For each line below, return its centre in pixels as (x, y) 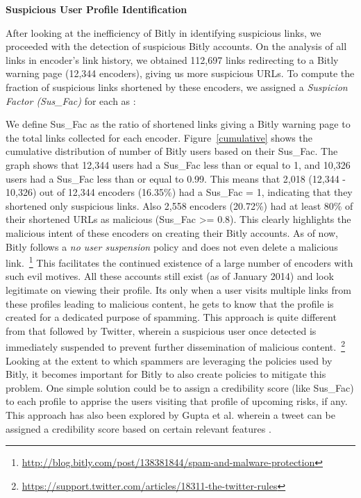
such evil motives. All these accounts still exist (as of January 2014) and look (170, 276)
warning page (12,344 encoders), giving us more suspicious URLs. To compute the (180, 73)
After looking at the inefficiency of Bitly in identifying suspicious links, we (163, 32)
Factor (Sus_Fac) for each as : (71, 100)
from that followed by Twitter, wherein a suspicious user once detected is (161, 330)
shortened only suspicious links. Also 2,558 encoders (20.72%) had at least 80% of (179, 205)
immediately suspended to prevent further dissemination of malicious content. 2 (175, 346)
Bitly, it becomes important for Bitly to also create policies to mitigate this (166, 374)
